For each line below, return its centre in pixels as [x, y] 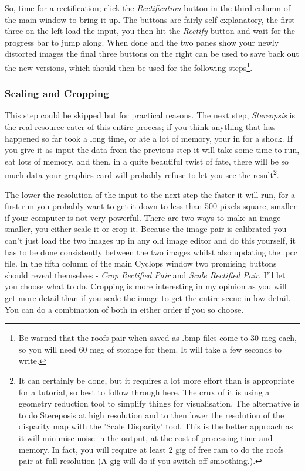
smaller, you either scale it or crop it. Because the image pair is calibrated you [146, 229]
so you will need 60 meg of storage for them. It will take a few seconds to [150, 349]
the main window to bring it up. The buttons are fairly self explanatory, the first [150, 19]
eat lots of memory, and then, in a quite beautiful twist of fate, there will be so [147, 161]
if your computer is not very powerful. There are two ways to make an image [143, 217]
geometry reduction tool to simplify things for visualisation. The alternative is [159, 403]
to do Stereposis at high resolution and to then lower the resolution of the [151, 414]
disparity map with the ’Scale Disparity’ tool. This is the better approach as [156, 426]
